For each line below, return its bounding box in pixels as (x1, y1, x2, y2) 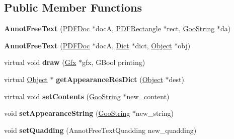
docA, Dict (96, 40, 129, 50)
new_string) (135, 108, 174, 118)
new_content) (126, 91, 170, 101)
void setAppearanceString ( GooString (4, 108, 130, 118)
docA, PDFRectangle (96, 23, 161, 34)
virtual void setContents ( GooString (4, 91, 121, 101)
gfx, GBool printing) (82, 57, 145, 67)
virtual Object (4, 74, 48, 84)
